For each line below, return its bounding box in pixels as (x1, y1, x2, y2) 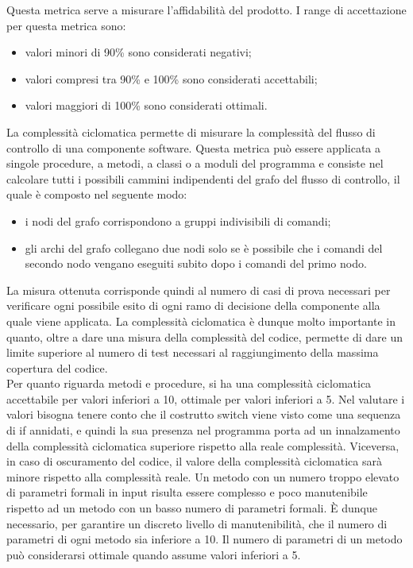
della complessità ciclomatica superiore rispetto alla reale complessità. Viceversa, (6, 437, 399, 454)
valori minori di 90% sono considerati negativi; (25, 44, 252, 60)
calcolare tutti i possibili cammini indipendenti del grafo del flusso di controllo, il (6, 170, 400, 187)
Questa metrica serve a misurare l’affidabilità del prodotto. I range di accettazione (6, 2, 407, 17)
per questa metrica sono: (6, 17, 126, 33)
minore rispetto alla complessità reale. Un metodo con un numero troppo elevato (6, 468, 399, 485)
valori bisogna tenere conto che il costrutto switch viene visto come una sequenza (6, 406, 401, 423)
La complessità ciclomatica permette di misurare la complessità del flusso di (6, 123, 376, 140)
